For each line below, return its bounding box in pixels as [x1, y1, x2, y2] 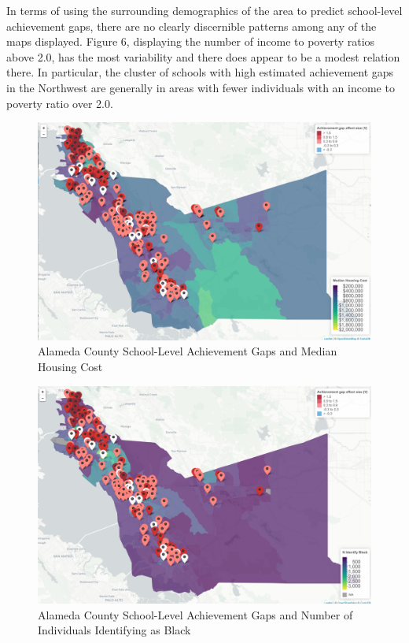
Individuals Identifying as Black [38, 622, 191, 638]
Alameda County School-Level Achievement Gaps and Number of [38, 606, 353, 623]
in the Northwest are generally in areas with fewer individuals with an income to [6, 79, 395, 95]
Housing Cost [38, 358, 103, 374]
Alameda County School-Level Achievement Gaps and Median [38, 343, 337, 359]
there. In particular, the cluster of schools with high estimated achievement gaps [6, 64, 394, 80]
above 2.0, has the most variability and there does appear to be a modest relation [6, 48, 400, 65]
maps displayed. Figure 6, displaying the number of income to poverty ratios [6, 33, 375, 50]
